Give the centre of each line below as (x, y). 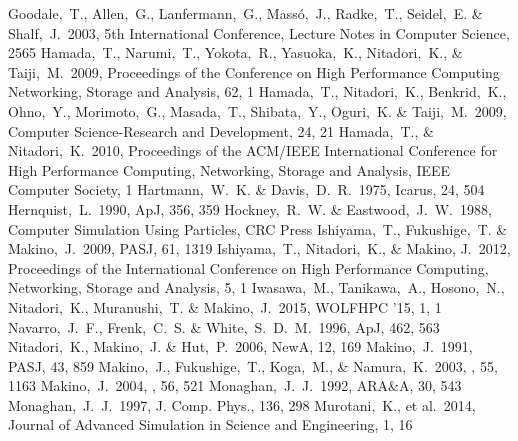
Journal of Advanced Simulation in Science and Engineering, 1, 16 (210, 424)
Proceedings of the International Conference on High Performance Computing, (248, 267)
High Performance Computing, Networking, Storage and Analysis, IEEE (229, 169)
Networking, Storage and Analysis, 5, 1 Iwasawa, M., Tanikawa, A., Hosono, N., (256, 287)
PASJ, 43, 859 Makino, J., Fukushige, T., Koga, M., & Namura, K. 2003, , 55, (253, 365)
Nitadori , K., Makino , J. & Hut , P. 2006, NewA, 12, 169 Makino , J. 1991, (240, 346)
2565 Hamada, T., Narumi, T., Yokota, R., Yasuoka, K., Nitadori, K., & (235, 52)
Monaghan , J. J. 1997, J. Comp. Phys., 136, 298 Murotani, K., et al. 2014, (242, 404)
